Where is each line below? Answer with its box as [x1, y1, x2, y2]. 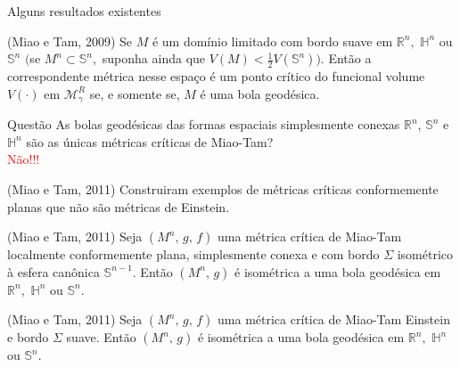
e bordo [7, 328, 49, 347]
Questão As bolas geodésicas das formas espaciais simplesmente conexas [7, 115, 400, 134]
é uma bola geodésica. [200, 84, 320, 102]
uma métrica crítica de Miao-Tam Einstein [218, 310, 450, 329]
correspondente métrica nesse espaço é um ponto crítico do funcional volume [7, 67, 425, 86]
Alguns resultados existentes [7, 2, 161, 20]
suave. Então [66, 328, 136, 347]
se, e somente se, [89, 84, 180, 102]
